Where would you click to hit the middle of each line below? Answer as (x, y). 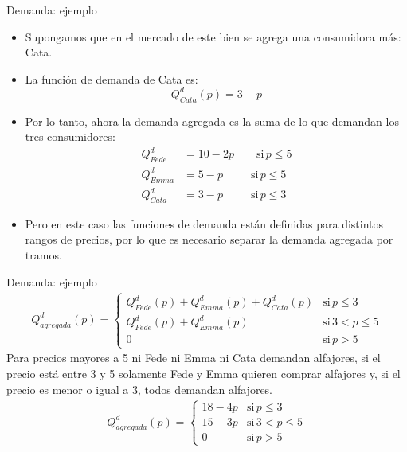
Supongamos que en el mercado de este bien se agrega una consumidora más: (213, 36)
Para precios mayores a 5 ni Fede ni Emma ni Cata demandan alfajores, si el (194, 358)
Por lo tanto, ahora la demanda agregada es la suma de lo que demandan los (212, 121)
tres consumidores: (70, 136)
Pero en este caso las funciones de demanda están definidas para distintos (204, 223)
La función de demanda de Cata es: (112, 78)
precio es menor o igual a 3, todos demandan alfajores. (140, 389)
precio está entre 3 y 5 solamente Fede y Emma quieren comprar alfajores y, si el (203, 374)
